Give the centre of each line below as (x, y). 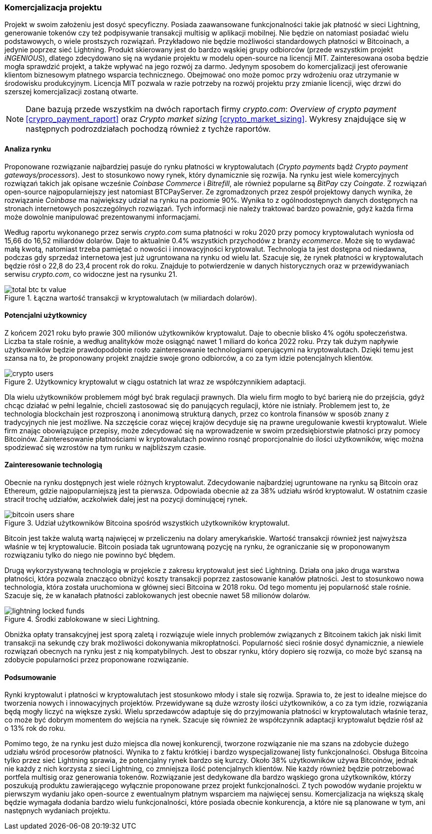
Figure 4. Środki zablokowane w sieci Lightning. (82, 619)
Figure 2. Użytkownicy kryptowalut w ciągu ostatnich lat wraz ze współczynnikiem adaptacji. (155, 381)
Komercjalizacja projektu (53, 7)
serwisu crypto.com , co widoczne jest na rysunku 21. (91, 274)
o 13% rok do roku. (35, 728)
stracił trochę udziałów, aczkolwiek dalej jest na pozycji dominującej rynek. (126, 499)
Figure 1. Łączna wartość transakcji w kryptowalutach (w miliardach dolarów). (131, 298)
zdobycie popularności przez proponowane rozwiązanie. (97, 660)
